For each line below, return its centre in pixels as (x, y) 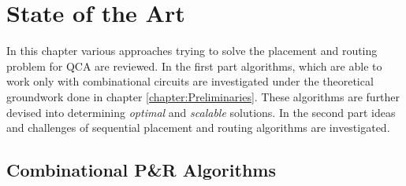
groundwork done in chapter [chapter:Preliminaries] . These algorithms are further (203, 96)
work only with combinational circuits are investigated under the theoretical (190, 81)
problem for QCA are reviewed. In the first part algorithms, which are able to (194, 66)
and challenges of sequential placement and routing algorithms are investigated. (198, 128)
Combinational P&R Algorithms (141, 170)
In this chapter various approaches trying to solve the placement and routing (192, 51)
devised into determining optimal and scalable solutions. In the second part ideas (201, 112)
